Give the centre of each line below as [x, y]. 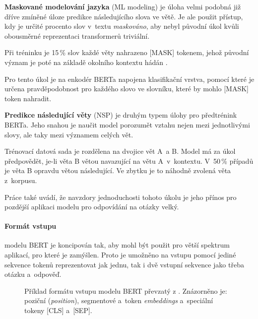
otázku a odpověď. [33, 274]
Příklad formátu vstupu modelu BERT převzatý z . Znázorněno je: [126, 290]
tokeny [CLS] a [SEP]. [58, 310]
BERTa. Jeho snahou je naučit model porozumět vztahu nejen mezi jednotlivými [127, 124]
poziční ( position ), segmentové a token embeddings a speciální [119, 300]
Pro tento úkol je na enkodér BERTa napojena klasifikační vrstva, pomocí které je [129, 79]
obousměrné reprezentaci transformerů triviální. [77, 35]
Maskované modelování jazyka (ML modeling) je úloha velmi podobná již [123, 6]
